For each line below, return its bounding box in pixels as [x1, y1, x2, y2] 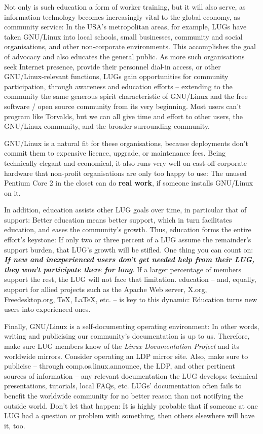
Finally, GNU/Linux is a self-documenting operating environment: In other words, [4, 320, 259, 331]
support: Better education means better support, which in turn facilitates [4, 214, 232, 225]
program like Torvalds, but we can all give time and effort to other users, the [4, 111, 243, 121]
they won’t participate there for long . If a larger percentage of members [4, 264, 242, 274]
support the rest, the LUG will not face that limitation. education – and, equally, [4, 274, 256, 284]
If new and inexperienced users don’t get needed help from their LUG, [4, 254, 255, 265]
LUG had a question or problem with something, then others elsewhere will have [4, 410, 255, 421]
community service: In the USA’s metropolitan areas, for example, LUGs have [4, 21, 247, 32]
